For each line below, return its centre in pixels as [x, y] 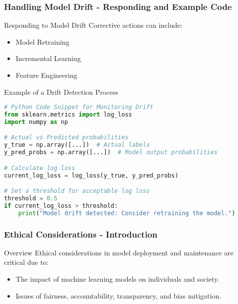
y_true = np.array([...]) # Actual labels [77, 145]
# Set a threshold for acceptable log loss [77, 191]
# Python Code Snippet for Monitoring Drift [79, 107]
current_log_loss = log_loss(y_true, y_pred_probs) [91, 175]
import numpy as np [36, 122]
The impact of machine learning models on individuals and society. [118, 279]
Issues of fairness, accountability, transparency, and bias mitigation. [119, 295]
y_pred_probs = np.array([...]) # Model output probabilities [111, 152]
